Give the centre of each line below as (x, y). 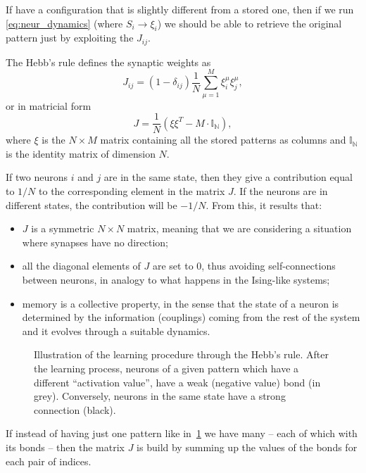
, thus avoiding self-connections (269, 266)
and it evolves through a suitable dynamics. (116, 330)
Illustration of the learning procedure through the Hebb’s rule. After (181, 354)
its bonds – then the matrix (65, 447)
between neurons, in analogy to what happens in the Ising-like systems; (176, 279)
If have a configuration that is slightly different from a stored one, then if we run (180, 9)
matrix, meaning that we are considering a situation (239, 228)
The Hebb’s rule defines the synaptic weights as (108, 62)
